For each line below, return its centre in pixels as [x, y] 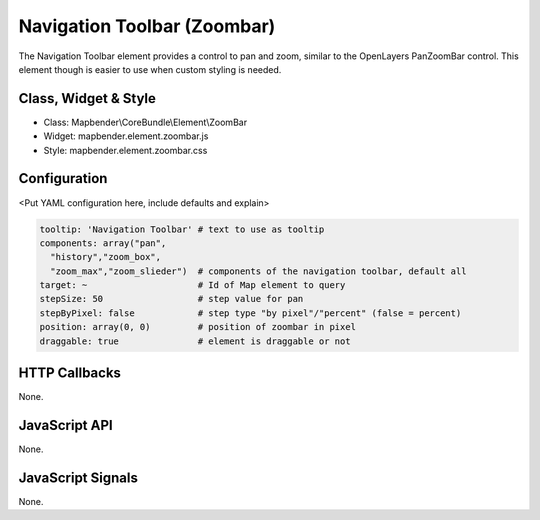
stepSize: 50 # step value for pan [171, 299]
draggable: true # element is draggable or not [195, 341]
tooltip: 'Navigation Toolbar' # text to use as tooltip [182, 229]
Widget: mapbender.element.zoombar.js [126, 136]
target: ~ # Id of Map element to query [192, 285]
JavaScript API [66, 425]
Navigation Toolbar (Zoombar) [147, 26]
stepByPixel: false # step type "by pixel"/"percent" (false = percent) [250, 313]
